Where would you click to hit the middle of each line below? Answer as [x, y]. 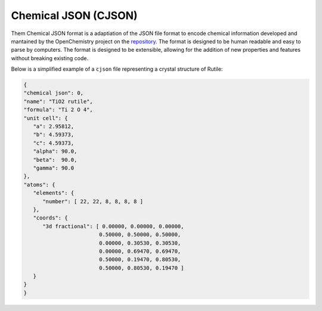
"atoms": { [39, 185]
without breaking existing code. [50, 58]
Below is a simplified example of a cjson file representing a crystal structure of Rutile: [117, 69]
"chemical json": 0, [53, 93]
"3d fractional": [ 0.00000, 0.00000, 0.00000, [113, 226]
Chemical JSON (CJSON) [74, 15]
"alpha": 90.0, [55, 151]
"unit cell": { [46, 118]
